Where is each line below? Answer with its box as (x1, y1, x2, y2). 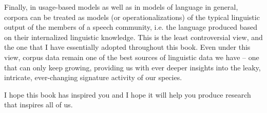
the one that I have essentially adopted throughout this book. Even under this (4, 42, 251, 52)
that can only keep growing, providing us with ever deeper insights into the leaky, (4, 62, 261, 72)
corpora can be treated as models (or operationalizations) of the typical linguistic (4, 11, 260, 22)
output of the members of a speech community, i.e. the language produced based (4, 22, 258, 32)
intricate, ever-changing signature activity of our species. (4, 72, 182, 83)
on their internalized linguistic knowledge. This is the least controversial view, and (4, 31, 263, 42)
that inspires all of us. (4, 99, 73, 110)
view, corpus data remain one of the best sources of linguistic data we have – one (4, 51, 259, 62)
